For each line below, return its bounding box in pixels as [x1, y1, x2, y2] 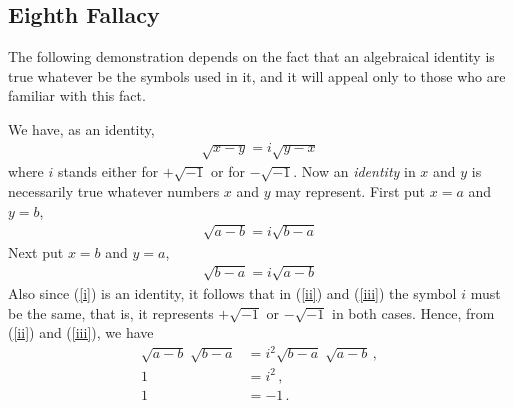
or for [211, 161, 246, 182]
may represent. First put [275, 180, 426, 201]
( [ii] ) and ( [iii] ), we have [8, 322, 154, 343]
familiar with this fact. [8, 85, 146, 106]
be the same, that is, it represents [8, 302, 214, 323]
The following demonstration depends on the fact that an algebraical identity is [8, 46, 495, 67]
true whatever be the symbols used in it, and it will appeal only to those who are [8, 65, 506, 86]
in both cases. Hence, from [332, 302, 495, 323]
